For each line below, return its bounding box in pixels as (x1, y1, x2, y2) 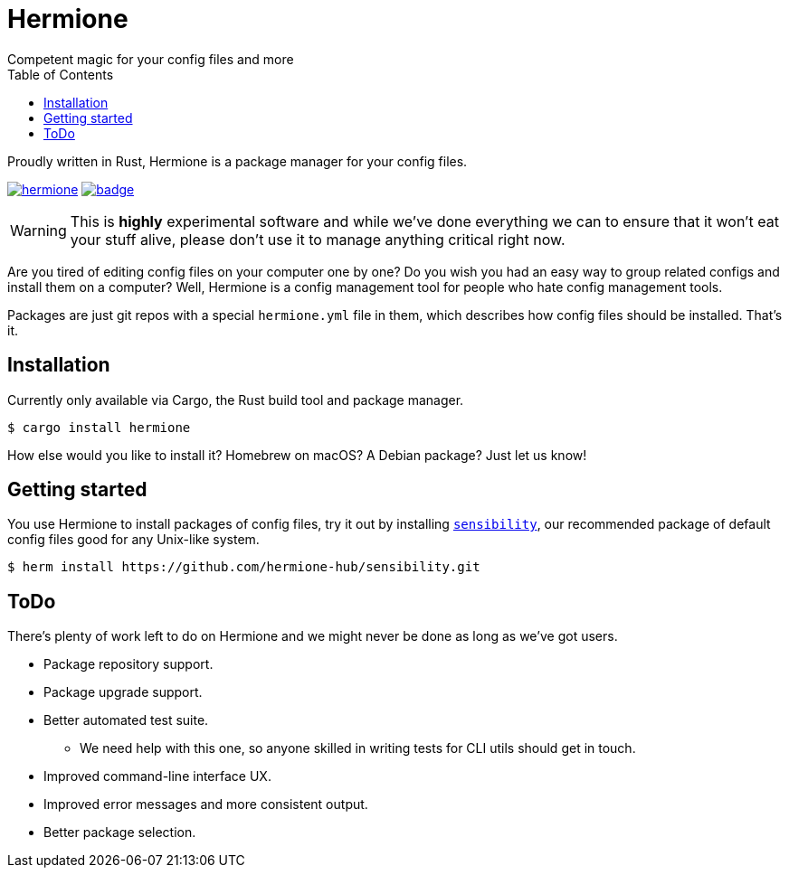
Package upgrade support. (43, 684, 203, 701)
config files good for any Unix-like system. (7, 532, 260, 548)
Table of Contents (7, 66, 114, 82)
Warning (10, 221, 67, 240)
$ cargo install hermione (7, 419, 191, 435)
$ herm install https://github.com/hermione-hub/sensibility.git (7, 560, 480, 575)
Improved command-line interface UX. (43, 768, 271, 785)
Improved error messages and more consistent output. (43, 796, 368, 813)
